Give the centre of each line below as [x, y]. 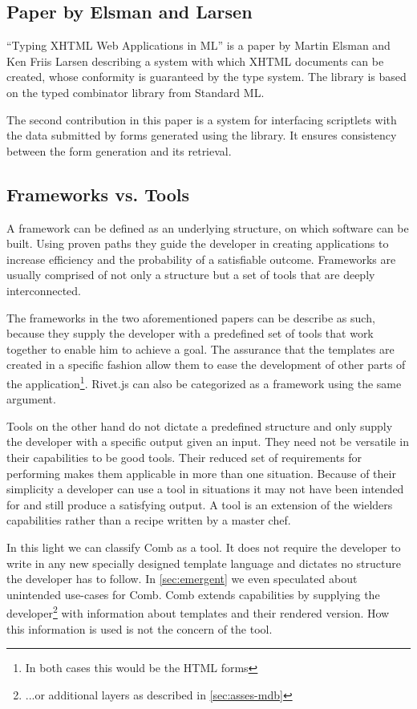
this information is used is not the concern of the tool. [140, 628]
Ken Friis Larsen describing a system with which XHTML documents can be [195, 61]
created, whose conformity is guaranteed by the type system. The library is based [206, 77]
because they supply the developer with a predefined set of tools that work [190, 333]
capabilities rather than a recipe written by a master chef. [149, 520]
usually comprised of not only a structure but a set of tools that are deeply [191, 275]
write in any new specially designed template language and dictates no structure [204, 563]
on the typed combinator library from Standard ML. [136, 92]
